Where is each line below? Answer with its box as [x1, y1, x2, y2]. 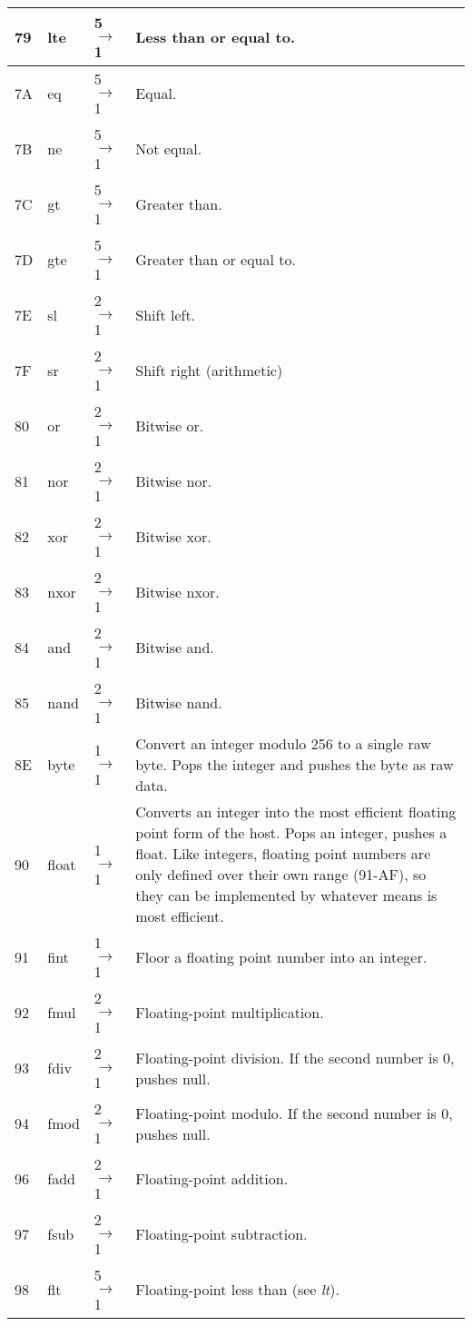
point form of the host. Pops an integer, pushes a [135, 822, 447, 843]
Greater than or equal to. [135, 249, 296, 270]
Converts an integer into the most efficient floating [135, 801, 457, 822]
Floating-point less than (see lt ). [135, 1279, 339, 1300]
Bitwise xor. [135, 526, 211, 547]
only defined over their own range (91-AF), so [135, 864, 427, 885]
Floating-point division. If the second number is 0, [135, 1046, 455, 1068]
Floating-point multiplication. [135, 1002, 324, 1023]
